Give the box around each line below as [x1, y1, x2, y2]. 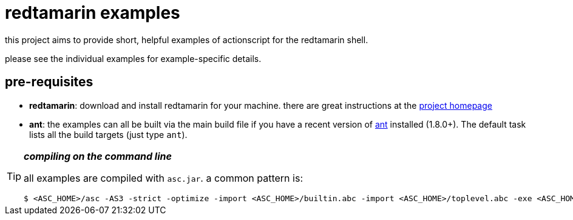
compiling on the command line [24, 150, 172, 162]
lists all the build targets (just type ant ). [29, 129, 188, 140]
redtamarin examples [5, 2, 180, 23]
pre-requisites [5, 74, 93, 90]
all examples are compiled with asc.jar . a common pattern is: [24, 171, 303, 184]
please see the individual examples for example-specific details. [5, 53, 262, 64]
